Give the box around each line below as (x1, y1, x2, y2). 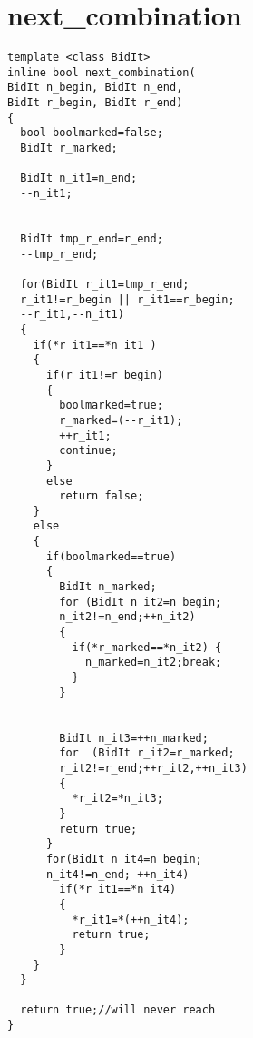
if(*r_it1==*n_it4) (59, 883, 177, 896)
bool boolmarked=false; (20, 126, 163, 140)
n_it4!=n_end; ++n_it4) (45, 867, 190, 881)
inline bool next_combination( (7, 65, 196, 79)
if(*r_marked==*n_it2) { (72, 640, 222, 654)
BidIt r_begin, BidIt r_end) (7, 96, 183, 110)
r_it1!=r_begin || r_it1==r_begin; (20, 292, 235, 306)
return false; (59, 489, 144, 503)
